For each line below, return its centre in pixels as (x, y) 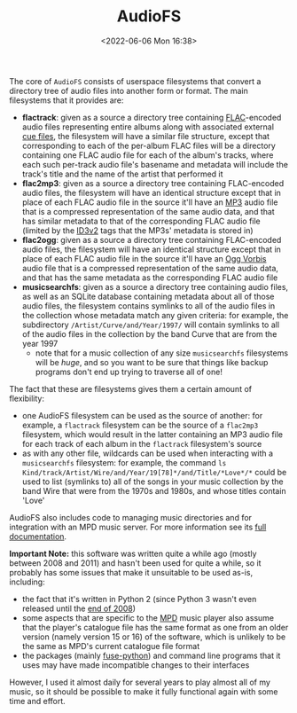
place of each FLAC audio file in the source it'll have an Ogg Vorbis (144, 258)
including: (27, 582)
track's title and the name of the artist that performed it (122, 174)
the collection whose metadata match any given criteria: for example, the (155, 315)
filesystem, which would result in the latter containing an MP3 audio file (152, 434)
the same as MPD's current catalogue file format (111, 646)
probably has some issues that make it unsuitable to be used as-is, (131, 572)
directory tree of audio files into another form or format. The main (129, 90)
